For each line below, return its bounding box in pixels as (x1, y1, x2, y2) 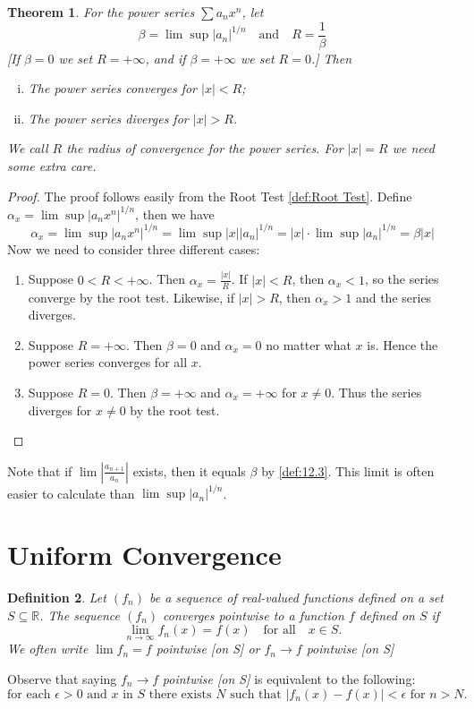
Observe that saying (7, 669, 117, 688)
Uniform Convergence (7, 535, 282, 572)
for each (7, 688, 51, 701)
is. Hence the (367, 335, 438, 354)
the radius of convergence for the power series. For (66, 139, 343, 158)
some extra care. (7, 157, 97, 175)
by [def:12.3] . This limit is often (261, 461, 435, 480)
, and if (145, 48, 186, 67)
